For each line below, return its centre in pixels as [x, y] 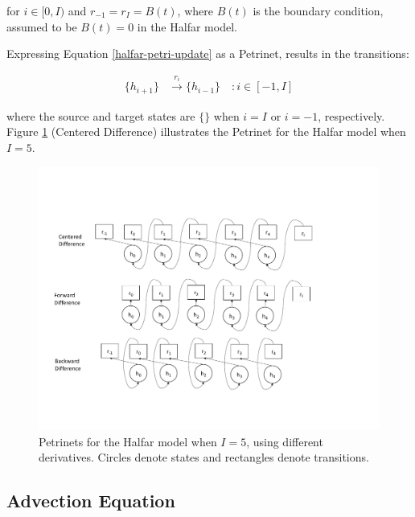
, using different [285, 441]
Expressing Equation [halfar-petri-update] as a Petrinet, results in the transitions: [208, 53]
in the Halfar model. [187, 26]
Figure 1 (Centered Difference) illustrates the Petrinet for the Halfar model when [206, 131]
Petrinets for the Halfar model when [128, 441]
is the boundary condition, [318, 10]
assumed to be [42, 26]
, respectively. [351, 115]
